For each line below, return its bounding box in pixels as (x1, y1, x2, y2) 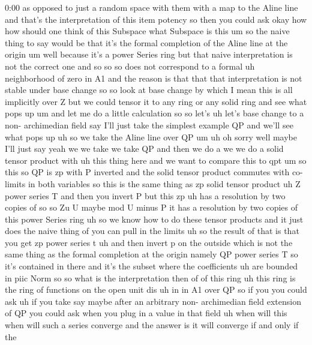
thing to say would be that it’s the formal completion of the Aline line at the (5, 36, 288, 49)
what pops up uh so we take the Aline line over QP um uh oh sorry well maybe (5, 130, 298, 143)
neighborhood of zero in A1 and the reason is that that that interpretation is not (5, 71, 302, 84)
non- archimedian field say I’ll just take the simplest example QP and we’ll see (5, 118, 293, 131)
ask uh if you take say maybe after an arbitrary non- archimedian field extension (5, 295, 301, 307)
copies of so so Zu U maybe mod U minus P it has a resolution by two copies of (5, 201, 298, 214)
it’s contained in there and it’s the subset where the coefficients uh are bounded (5, 260, 298, 272)
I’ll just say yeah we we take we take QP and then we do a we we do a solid (5, 142, 284, 155)
